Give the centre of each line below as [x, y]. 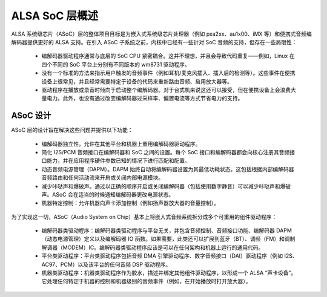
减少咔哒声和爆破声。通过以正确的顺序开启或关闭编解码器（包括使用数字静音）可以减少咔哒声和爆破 [166, 186]
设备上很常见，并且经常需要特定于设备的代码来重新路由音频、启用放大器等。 [137, 81]
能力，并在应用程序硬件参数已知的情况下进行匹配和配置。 [118, 161]
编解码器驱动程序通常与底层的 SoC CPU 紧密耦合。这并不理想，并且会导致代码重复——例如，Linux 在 [168, 56]
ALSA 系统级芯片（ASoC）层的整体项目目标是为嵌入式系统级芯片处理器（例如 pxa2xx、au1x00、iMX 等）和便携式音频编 [161, 34]
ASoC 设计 [31, 116]
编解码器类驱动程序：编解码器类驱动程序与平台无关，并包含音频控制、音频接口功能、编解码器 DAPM [167, 230]
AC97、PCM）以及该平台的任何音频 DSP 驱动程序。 [106, 264]
